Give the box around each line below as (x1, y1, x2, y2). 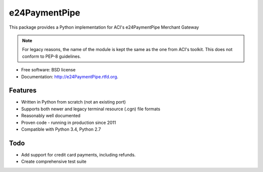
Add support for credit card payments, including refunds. (21, 152, 136, 157)
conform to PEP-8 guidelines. (22, 53, 81, 59)
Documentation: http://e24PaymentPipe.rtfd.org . (21, 73, 119, 80)
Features (9, 86, 37, 95)
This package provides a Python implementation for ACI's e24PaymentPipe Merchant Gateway (9, 24, 199, 30)
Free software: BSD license (21, 67, 75, 73)
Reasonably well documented (21, 113, 80, 119)
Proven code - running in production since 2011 (21, 120, 116, 125)
